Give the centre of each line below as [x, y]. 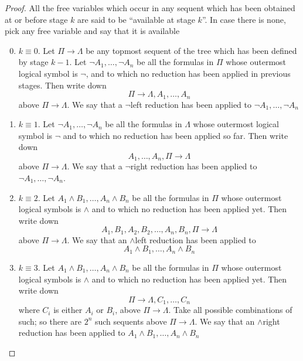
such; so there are [50, 321]
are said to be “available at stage [136, 19]
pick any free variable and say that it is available [92, 31]
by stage [33, 62]
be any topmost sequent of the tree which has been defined [191, 50]
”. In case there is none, [244, 19]
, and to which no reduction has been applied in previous [188, 73]
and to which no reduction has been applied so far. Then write [176, 135]
